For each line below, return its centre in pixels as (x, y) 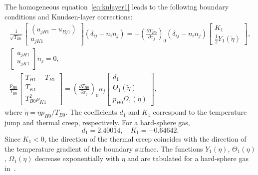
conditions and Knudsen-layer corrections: (69, 16)
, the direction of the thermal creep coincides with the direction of (145, 139)
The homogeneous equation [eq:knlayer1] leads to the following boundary (117, 6)
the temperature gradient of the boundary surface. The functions (104, 148)
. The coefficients (91, 112)
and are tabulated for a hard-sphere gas (188, 158)
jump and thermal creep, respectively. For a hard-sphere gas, (97, 122)
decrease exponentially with (77, 158)
